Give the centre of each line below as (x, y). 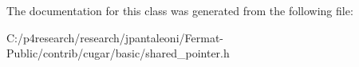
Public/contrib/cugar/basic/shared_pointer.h (118, 53)
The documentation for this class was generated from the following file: (180, 10)
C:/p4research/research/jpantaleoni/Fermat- (115, 37)
